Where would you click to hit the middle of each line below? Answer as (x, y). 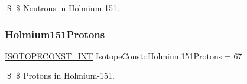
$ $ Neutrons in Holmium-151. (63, 8)
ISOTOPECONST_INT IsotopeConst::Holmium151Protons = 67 (123, 56)
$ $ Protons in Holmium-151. (61, 75)
